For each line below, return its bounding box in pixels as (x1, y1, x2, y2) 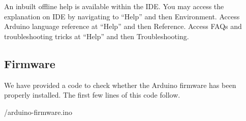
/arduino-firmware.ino (4, 106, 72, 117)
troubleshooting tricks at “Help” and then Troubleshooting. (4, 31, 189, 41)
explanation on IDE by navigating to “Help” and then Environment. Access (4, 11, 240, 21)
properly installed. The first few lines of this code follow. (4, 89, 180, 100)
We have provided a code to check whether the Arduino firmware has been (4, 79, 236, 90)
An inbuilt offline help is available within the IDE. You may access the (4, 1, 224, 11)
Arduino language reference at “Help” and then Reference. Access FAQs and (4, 21, 242, 32)
